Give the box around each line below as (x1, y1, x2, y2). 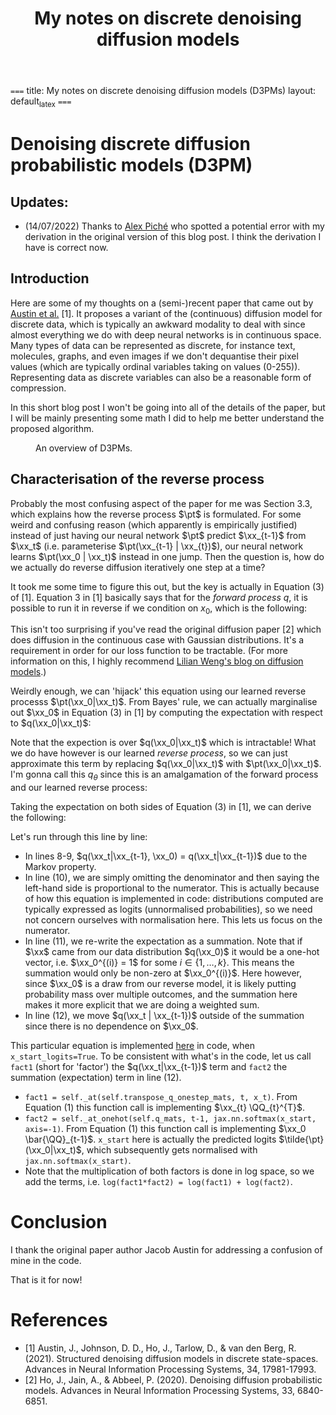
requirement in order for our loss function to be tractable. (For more (10, 645, 288, 657)
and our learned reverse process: (10, 782, 148, 794)
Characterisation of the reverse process (10, 471, 265, 488)
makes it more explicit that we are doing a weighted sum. (24, 999, 260, 1011)
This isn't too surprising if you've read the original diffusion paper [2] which (10, 623, 322, 636)
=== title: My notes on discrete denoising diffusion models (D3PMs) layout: (10, 85, 317, 97)
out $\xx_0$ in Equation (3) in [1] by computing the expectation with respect (10, 707, 323, 719)
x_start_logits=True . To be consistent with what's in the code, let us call (10, 1050, 312, 1062)
